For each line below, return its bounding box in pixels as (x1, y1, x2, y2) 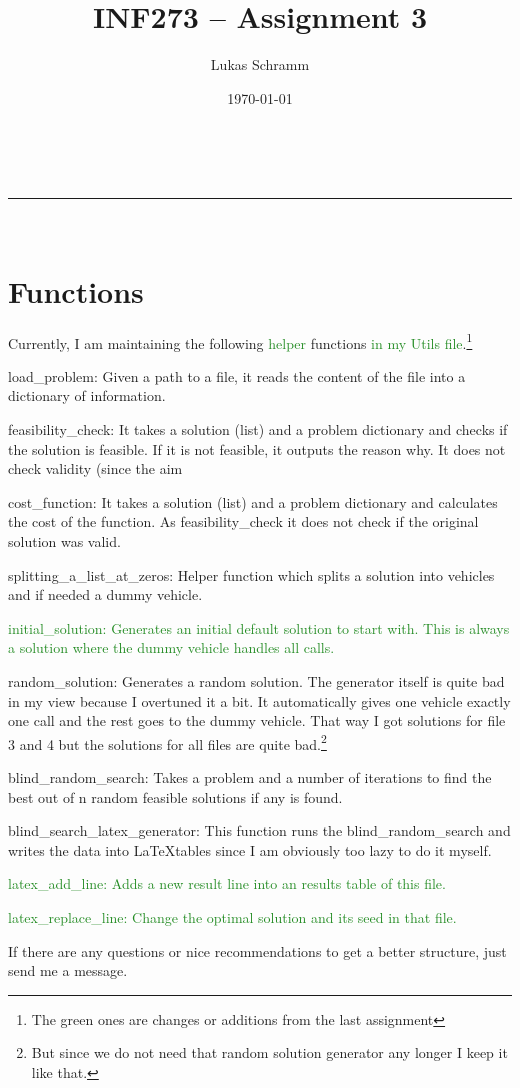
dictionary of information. (8, 385, 166, 406)
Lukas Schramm (210, 54, 310, 75)
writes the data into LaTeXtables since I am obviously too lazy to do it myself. (8, 839, 492, 860)
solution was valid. (8, 531, 121, 552)
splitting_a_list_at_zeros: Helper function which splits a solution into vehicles (8, 564, 495, 585)
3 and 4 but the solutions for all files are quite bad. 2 (8, 730, 327, 754)
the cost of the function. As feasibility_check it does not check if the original (8, 511, 479, 532)
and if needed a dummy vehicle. (8, 584, 203, 605)
